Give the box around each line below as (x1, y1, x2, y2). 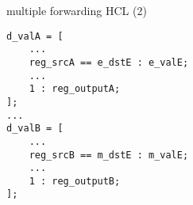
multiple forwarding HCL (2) (6, 2, 147, 18)
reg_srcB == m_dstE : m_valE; (29, 149, 189, 161)
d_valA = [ (6, 30, 64, 42)
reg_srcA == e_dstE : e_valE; (29, 56, 189, 68)
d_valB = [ (6, 123, 64, 135)
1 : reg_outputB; (29, 175, 121, 187)
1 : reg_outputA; (29, 83, 121, 95)
